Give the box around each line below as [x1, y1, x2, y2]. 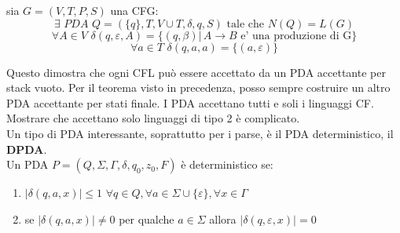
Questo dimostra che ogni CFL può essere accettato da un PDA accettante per [6, 64, 386, 80]
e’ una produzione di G [240, 30, 352, 42]
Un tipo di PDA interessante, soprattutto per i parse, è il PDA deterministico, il [6, 125, 394, 141]
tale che [226, 18, 264, 30]
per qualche [119, 210, 174, 227]
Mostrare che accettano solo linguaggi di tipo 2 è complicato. [6, 110, 300, 126]
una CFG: [110, 2, 159, 18]
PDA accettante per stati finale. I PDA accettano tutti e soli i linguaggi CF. [6, 94, 374, 111]
